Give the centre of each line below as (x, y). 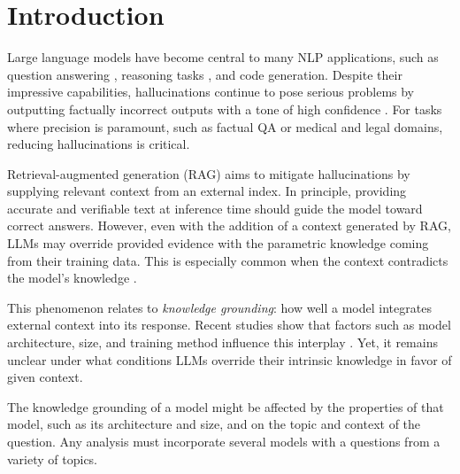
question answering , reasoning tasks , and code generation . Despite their (205, 74)
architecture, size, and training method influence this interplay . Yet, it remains (222, 342)
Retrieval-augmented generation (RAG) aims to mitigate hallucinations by (209, 173)
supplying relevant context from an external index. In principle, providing (207, 191)
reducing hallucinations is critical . (99, 144)
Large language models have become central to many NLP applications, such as (223, 57)
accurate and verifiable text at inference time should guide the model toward (215, 208)
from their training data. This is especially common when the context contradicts (228, 260)
